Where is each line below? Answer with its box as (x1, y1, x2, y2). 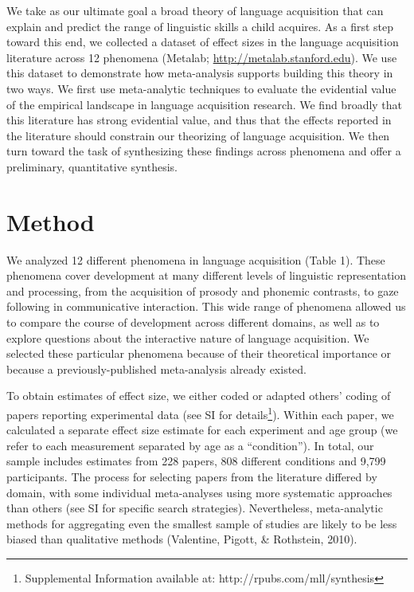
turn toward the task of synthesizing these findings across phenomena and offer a (6, 143, 401, 159)
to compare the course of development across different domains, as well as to (6, 314, 380, 331)
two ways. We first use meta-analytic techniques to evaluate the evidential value (6, 80, 396, 96)
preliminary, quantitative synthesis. (6, 158, 178, 174)
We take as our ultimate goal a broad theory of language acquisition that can (6, 2, 384, 18)
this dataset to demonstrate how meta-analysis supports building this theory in (6, 65, 393, 81)
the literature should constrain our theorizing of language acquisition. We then (6, 127, 390, 143)
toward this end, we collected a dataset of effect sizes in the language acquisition (6, 33, 399, 50)
